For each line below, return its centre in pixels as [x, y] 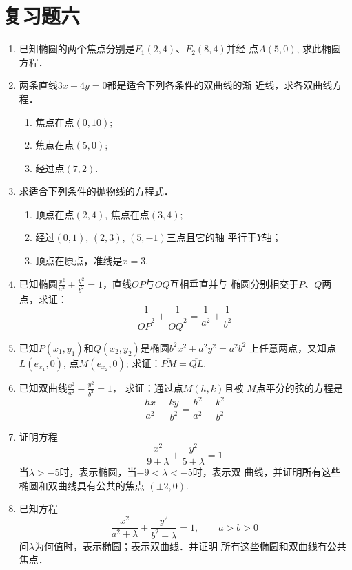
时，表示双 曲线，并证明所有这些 [267, 472]
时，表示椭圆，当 [98, 472]
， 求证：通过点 [148, 387]
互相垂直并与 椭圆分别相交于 [234, 283]
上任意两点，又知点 [293, 347]
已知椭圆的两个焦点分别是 [77, 49]
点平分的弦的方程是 [299, 387]
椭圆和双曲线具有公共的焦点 [82, 485]
